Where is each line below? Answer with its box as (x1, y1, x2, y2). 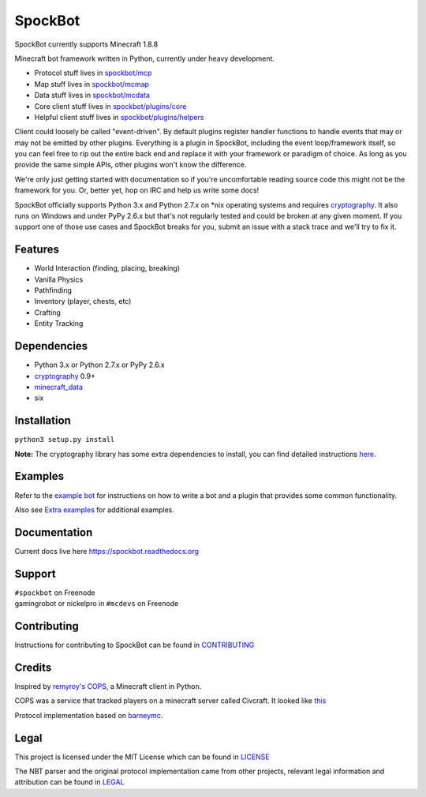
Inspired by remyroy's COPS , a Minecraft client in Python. (14, 681, 202, 690)
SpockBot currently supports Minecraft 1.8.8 (14, 39, 159, 49)
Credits (14, 660, 52, 674)
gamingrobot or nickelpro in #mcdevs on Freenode (14, 599, 179, 608)
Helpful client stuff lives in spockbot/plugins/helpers (34, 112, 204, 122)
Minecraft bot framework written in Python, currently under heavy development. (14, 54, 275, 63)
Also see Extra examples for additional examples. (14, 505, 175, 514)
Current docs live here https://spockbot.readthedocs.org (14, 546, 199, 556)
